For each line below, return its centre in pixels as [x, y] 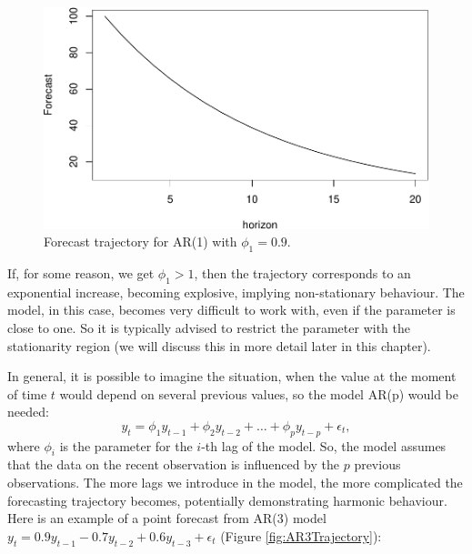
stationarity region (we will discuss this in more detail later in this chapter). [219, 345]
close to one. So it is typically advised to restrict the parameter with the [209, 327]
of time [27, 393]
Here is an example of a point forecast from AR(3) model [167, 518]
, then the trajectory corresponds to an [302, 272]
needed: [28, 412]
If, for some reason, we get [81, 272]
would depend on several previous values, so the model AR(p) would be [259, 393]
